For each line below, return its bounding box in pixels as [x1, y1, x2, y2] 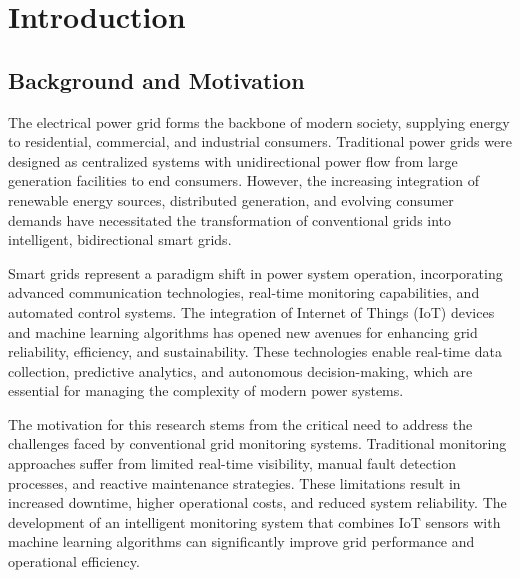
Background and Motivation [8, 64, 305, 95]
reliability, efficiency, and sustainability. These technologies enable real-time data [8, 341, 502, 362]
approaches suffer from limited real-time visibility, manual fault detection [8, 453, 457, 474]
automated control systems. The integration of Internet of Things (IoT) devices [8, 301, 495, 322]
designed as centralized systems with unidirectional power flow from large [8, 150, 458, 171]
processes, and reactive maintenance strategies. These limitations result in [8, 472, 461, 493]
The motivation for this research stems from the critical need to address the [8, 413, 473, 434]
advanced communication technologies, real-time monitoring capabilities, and [8, 282, 480, 303]
